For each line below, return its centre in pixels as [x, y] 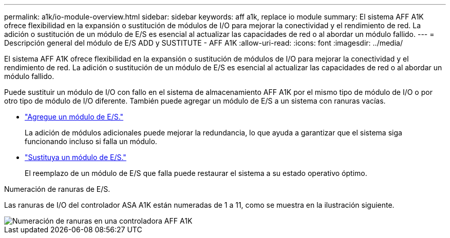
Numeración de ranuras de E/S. [57, 189]
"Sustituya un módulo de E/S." [76, 157]
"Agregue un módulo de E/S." [74, 117]
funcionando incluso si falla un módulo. [91, 141]
